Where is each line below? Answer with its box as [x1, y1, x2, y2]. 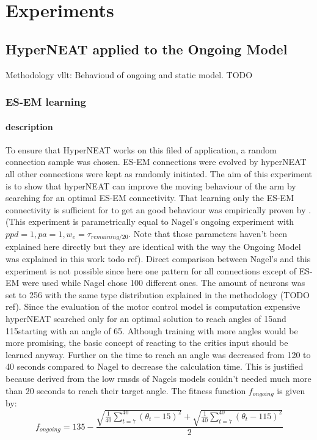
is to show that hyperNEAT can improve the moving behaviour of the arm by [5, 179, 296, 192]
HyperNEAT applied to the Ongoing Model [5, 39, 288, 58]
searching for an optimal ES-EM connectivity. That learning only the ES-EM [5, 191, 294, 204]
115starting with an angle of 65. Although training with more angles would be [5, 324, 298, 337]
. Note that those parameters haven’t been [128, 227, 287, 240]
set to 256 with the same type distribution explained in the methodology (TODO [5, 288, 310, 301]
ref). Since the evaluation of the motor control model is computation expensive [5, 300, 301, 313]
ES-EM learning [5, 94, 86, 109]
